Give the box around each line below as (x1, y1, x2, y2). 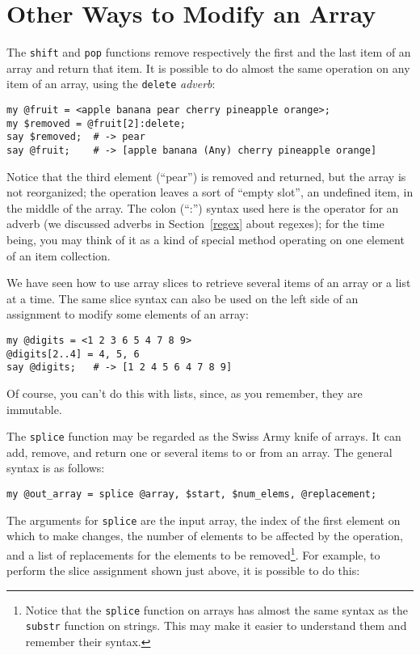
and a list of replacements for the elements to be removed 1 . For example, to (6, 543, 380, 563)
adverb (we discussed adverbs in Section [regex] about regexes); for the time (6, 215, 384, 232)
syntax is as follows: (6, 459, 105, 476)
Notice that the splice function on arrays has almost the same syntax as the (25, 601, 408, 618)
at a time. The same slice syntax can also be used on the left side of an (6, 289, 359, 306)
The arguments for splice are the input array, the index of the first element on (6, 511, 401, 528)
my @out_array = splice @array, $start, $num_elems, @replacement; (6, 488, 377, 500)
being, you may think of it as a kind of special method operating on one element (6, 231, 405, 248)
